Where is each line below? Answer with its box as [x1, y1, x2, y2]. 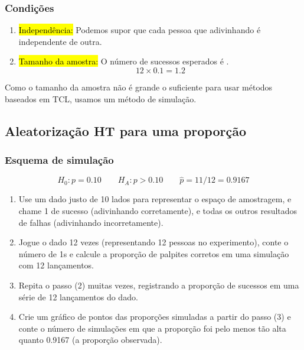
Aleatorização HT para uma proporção [5, 121, 246, 140]
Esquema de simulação [5, 152, 114, 167]
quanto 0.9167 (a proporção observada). [18, 333, 162, 346]
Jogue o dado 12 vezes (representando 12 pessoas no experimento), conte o [18, 236, 289, 248]
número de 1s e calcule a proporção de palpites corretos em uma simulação [18, 247, 289, 260]
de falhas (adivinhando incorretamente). [18, 216, 164, 228]
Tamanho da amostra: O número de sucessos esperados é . [18, 55, 229, 67]
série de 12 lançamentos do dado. [18, 290, 138, 303]
